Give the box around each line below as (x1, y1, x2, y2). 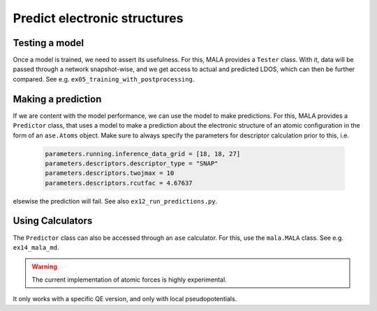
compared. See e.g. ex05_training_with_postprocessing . (13, 75, 195, 83)
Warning (31, 262, 57, 271)
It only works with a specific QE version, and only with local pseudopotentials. (13, 295, 237, 303)
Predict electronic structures (13, 10, 184, 26)
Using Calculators (13, 215, 93, 227)
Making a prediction (13, 93, 102, 105)
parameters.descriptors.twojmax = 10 (45, 169, 175, 177)
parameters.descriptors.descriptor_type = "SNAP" (45, 159, 219, 167)
